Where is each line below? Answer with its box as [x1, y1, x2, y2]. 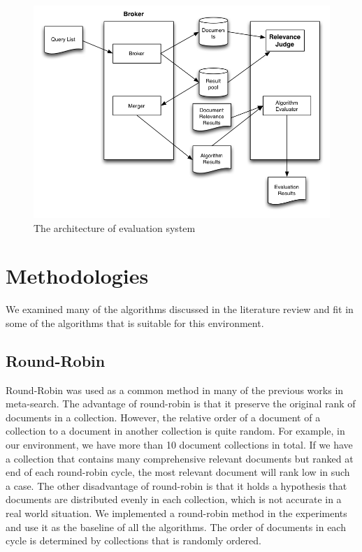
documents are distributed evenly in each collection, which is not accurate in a [6, 492, 342, 507]
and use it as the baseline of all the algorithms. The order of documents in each [6, 519, 346, 534]
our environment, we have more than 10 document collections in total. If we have [6, 437, 353, 452]
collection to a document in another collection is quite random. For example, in [6, 423, 345, 438]
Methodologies [6, 261, 149, 290]
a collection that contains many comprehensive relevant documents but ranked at [6, 451, 354, 465]
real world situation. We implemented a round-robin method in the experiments [6, 506, 347, 521]
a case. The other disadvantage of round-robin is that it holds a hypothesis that [6, 478, 347, 493]
